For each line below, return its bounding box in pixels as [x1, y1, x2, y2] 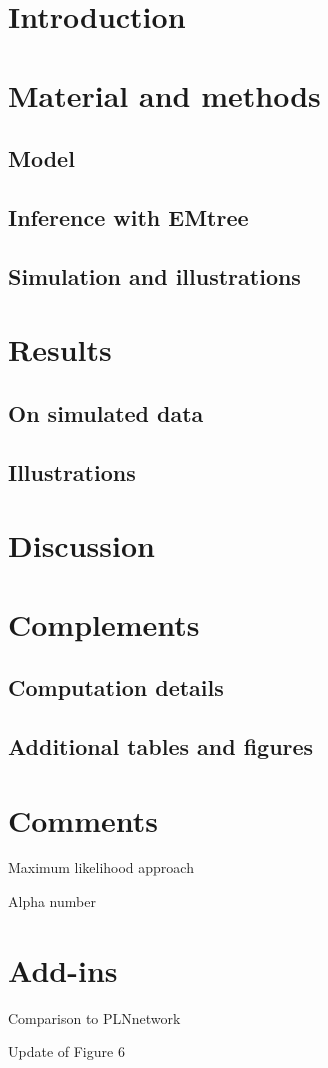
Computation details [8, 672, 224, 703]
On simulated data [8, 397, 204, 428]
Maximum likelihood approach [8, 857, 194, 878]
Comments [8, 799, 158, 840]
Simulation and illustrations [8, 260, 301, 291]
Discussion [8, 525, 155, 566]
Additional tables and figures [8, 730, 314, 761]
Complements [8, 603, 200, 644]
